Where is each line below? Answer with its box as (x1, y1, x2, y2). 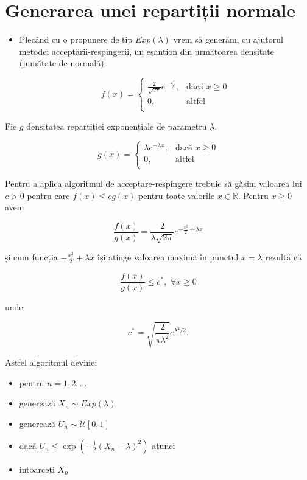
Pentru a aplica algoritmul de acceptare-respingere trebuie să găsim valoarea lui (5, 176, 302, 189)
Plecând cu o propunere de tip (19, 33, 133, 46)
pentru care (27, 189, 70, 201)
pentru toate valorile (138, 189, 214, 201)
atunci (152, 439, 175, 451)
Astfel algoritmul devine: (5, 356, 97, 369)
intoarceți (19, 462, 55, 475)
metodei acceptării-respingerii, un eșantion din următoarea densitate (19, 44, 274, 57)
